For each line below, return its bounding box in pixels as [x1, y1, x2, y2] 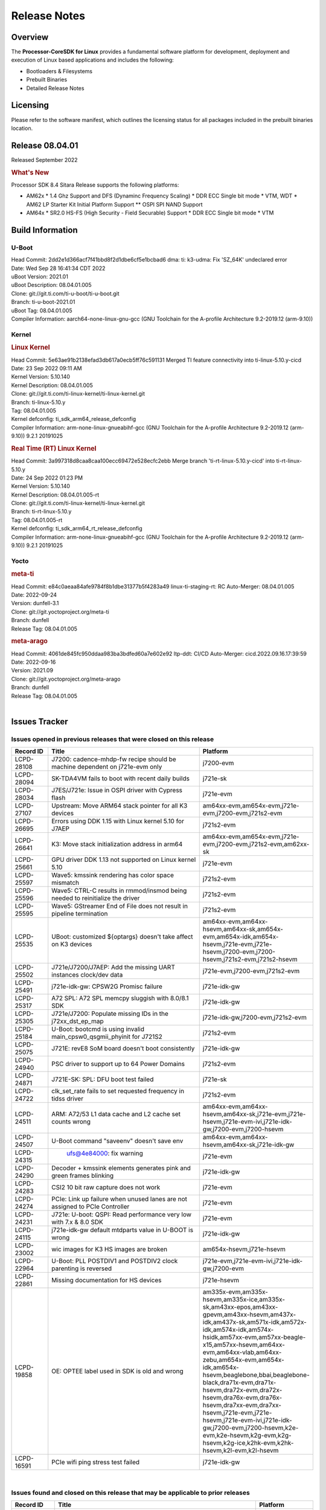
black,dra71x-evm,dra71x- [202, 1378, 276, 1387]
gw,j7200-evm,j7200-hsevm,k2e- [202, 1424, 299, 1432]
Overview [11, 32, 49, 42]
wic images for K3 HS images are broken [51, 1245, 168, 1253]
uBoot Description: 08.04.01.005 [11, 281, 92, 289]
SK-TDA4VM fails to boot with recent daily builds [51, 774, 190, 783]
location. [11, 124, 33, 132]
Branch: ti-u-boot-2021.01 [11, 298, 75, 306]
